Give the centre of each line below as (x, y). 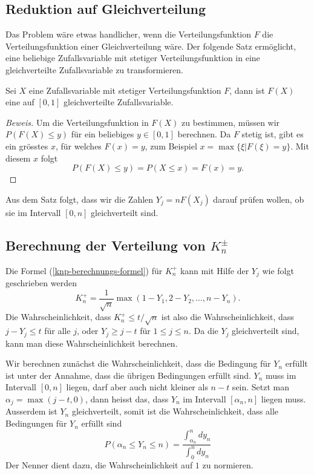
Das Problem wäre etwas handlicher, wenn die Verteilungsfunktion (129, 34)
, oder (87, 331)
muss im (281, 375)
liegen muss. (283, 399)
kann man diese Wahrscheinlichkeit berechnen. (92, 343)
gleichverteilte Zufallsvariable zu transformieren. (94, 69)
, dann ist (247, 90)
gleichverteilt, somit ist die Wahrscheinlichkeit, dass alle (175, 411)
